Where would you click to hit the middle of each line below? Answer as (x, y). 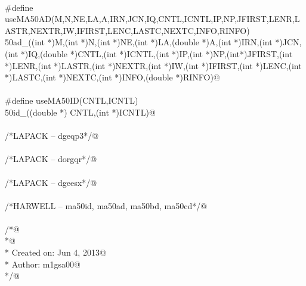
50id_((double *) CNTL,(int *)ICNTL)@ (80, 112)
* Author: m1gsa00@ (43, 264)
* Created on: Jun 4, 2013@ (55, 252)
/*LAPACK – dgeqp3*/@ (52, 136)
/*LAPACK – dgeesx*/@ (51, 182)
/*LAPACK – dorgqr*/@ (51, 159)
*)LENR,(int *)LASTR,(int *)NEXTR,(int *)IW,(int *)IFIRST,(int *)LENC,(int (153, 65)
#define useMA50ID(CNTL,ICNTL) (72, 100)
